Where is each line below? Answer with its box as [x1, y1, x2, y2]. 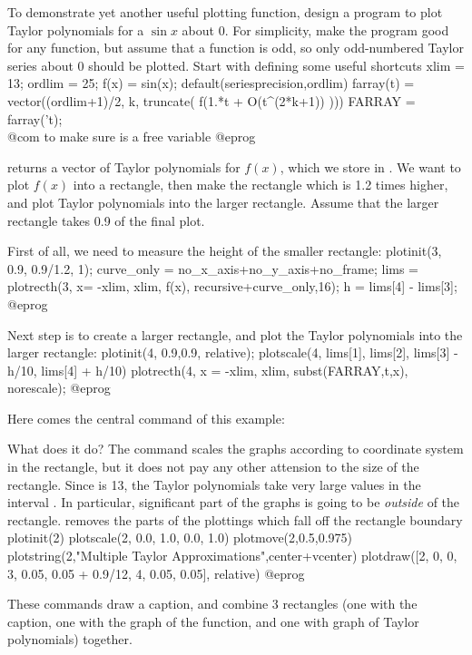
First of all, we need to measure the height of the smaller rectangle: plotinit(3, [7, 241, 442, 260]
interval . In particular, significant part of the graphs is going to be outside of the [7, 493, 460, 512]
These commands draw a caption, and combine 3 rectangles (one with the [7, 594, 418, 613]
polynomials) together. [7, 630, 133, 649]
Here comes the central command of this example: [7, 408, 285, 427]
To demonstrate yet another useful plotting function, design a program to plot [7, 3, 443, 21]
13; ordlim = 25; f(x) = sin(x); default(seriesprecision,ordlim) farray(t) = [7, 73, 415, 93]
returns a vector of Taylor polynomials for [7, 157, 241, 176]
